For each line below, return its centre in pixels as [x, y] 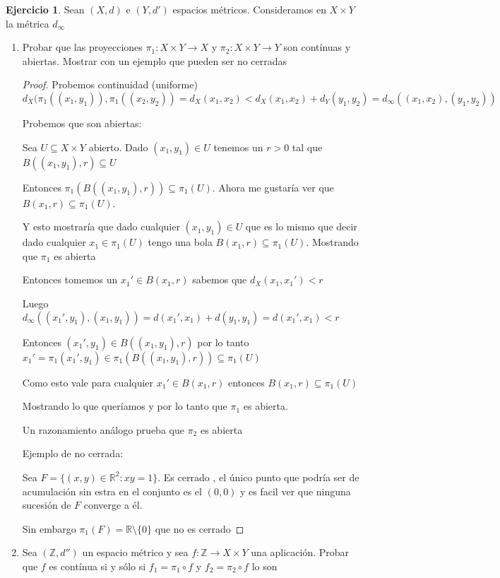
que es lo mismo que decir [301, 226]
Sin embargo [49, 528]
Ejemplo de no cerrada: [73, 453]
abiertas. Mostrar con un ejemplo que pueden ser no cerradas [155, 60]
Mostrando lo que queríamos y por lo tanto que [125, 406]
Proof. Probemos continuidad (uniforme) [110, 84]
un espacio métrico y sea [135, 552]
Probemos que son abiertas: [82, 123]
